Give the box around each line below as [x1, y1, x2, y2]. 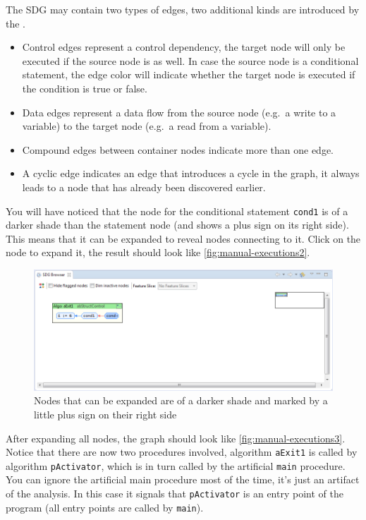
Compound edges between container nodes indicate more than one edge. [22, 142, 334, 157]
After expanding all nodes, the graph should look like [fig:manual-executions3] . [6, 430, 346, 445]
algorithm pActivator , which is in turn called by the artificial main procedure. [6, 458, 346, 473]
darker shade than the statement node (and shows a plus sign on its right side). [6, 217, 349, 232]
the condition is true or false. [22, 80, 147, 95]
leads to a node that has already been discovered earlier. [22, 179, 266, 194]
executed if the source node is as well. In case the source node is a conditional [22, 53, 359, 68]
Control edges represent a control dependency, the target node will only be [22, 40, 346, 54]
